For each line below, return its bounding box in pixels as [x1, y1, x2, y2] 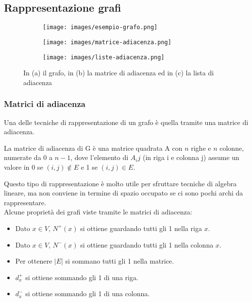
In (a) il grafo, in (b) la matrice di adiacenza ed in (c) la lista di [23, 68, 214, 78]
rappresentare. [4, 197, 46, 207]
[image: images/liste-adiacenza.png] [43, 53, 165, 61]
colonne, [219, 142, 244, 153]
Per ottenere [15, 256, 52, 266]
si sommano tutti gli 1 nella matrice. [65, 256, 174, 266]
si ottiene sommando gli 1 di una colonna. [25, 288, 150, 299]
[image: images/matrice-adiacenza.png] [43, 38, 171, 46]
